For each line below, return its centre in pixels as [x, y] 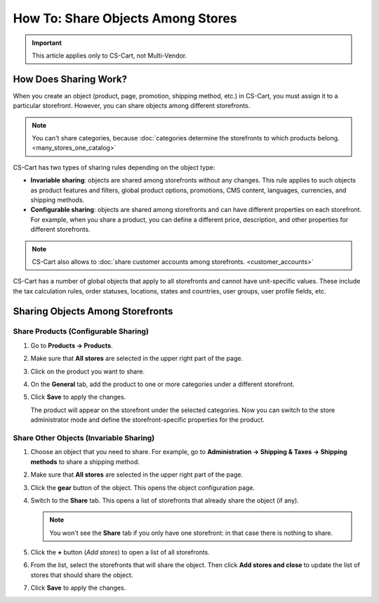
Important [47, 43]
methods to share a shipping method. [85, 462]
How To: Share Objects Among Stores [125, 18]
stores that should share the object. [82, 575]
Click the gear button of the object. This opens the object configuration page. [143, 487]
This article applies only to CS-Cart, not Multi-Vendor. [109, 55]
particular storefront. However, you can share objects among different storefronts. [132, 106]
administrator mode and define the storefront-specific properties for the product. [148, 420]
